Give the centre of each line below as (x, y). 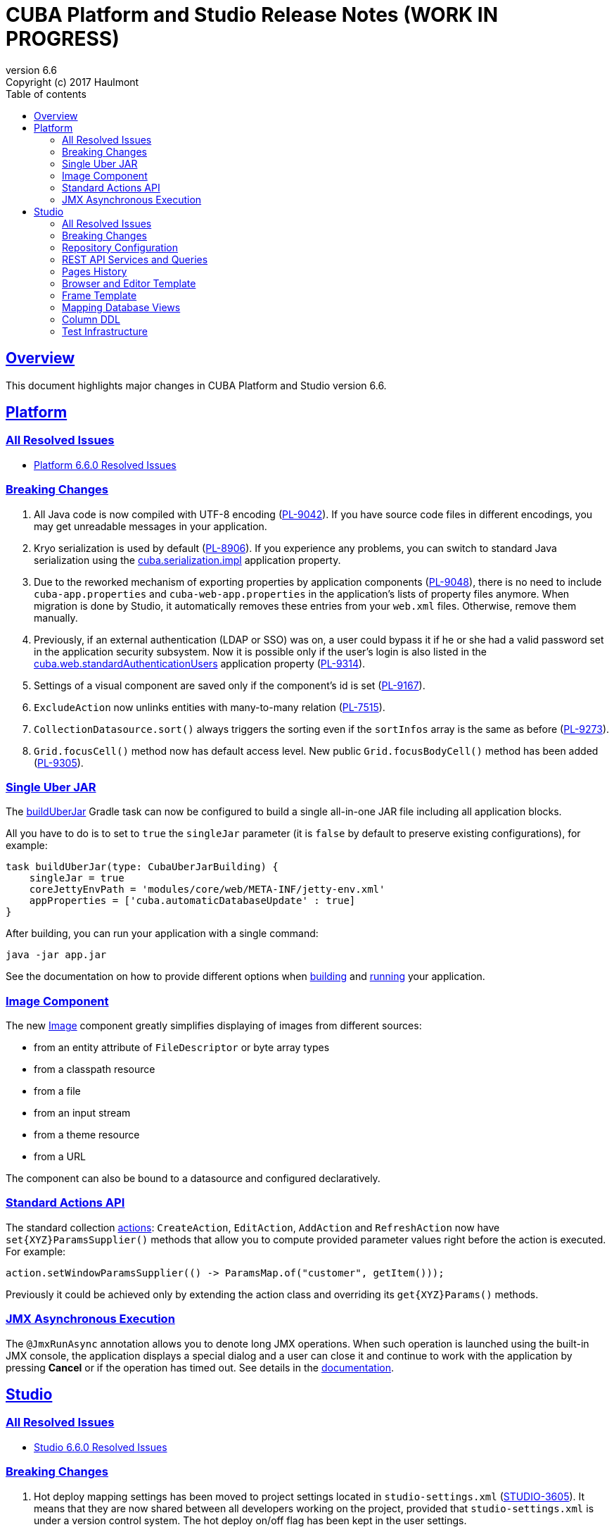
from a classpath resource (95, 1069)
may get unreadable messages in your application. (151, 526)
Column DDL (91, 319)
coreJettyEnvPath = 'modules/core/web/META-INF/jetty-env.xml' (207, 890)
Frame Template (100, 295)
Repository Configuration (120, 247)
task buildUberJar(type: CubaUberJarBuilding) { (142, 867)
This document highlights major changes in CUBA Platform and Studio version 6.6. (196, 385)
